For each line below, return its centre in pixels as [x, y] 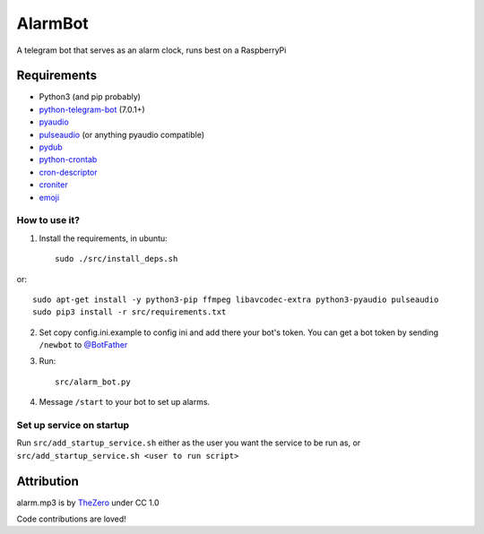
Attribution [48, 481]
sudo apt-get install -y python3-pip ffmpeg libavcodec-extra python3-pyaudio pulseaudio [236, 299]
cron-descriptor [68, 172]
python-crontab [68, 159]
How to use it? [48, 220]
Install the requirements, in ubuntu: [103, 238]
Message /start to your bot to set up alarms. [125, 402]
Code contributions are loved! [72, 519]
